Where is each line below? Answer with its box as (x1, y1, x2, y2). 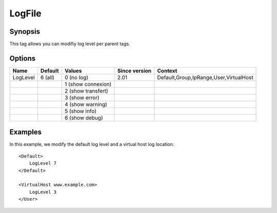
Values (64, 67, 82, 74)
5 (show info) (64, 108, 97, 115)
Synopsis (9, 27, 41, 36)
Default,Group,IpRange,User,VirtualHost (157, 74, 253, 81)
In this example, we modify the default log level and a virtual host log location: (9, 141, 174, 147)
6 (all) (40, 74, 55, 81)
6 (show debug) (64, 114, 103, 121)
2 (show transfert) (64, 87, 109, 94)
